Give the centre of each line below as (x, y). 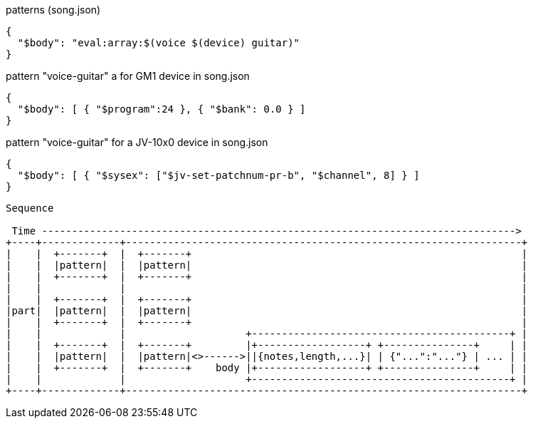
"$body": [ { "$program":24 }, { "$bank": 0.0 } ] (162, 109)
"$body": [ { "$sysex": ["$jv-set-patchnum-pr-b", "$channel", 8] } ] (218, 175)
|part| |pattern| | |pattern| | (267, 311)
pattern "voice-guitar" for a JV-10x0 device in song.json (137, 142)
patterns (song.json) (53, 10)
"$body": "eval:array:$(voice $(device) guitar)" (159, 43)
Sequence (30, 208)
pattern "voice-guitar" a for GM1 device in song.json (128, 76)
